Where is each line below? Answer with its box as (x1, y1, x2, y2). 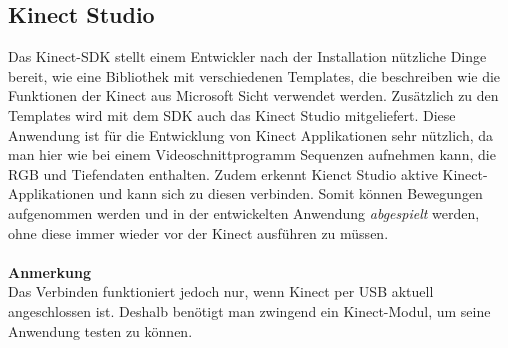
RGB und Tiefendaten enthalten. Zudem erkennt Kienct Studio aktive (8, 163, 438, 184)
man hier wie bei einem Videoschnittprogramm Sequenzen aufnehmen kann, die (8, 144, 496, 165)
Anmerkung (8, 261, 91, 282)
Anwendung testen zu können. (8, 320, 193, 341)
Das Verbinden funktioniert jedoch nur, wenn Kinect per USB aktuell (8, 281, 434, 302)
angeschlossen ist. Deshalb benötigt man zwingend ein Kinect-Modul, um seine (8, 300, 491, 321)
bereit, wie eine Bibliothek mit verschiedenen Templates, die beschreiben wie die (8, 65, 501, 86)
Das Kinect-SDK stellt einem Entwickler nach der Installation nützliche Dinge (8, 46, 487, 67)
